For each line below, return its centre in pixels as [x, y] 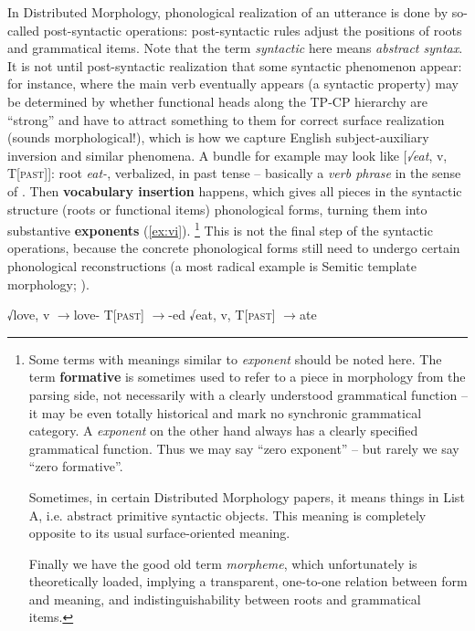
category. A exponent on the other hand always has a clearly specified [223, 431]
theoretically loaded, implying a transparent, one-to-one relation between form [248, 581]
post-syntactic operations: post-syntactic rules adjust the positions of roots [253, 30]
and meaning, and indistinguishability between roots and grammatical [225, 599]
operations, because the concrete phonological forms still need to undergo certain [234, 248]
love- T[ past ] [109, 315]
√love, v [29, 315]
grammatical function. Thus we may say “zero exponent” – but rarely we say [244, 448]
